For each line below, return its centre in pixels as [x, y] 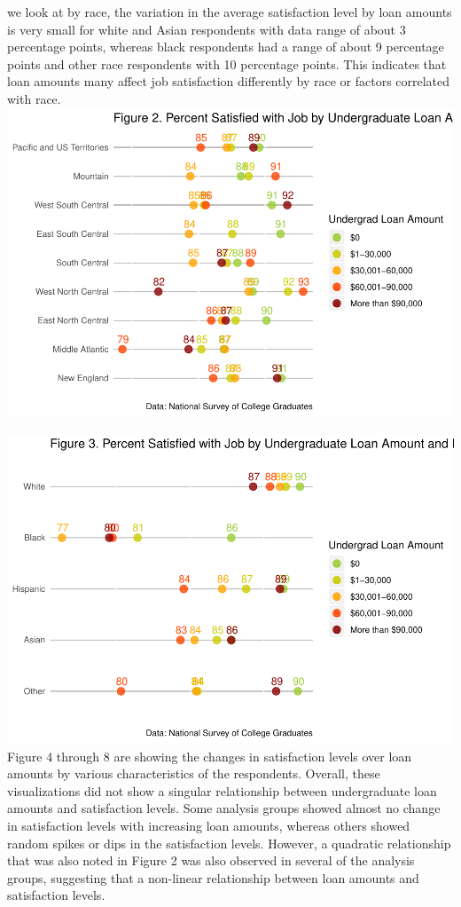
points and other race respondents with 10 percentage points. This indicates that [227, 63]
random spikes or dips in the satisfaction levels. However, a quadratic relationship [229, 843]
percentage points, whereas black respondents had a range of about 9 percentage [226, 47]
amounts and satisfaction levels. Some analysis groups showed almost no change [224, 808]
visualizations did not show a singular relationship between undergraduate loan [222, 790]
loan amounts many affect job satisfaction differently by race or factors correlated [229, 81]
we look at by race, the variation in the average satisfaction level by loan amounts [230, 12]
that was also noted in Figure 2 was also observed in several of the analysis [211, 860]
